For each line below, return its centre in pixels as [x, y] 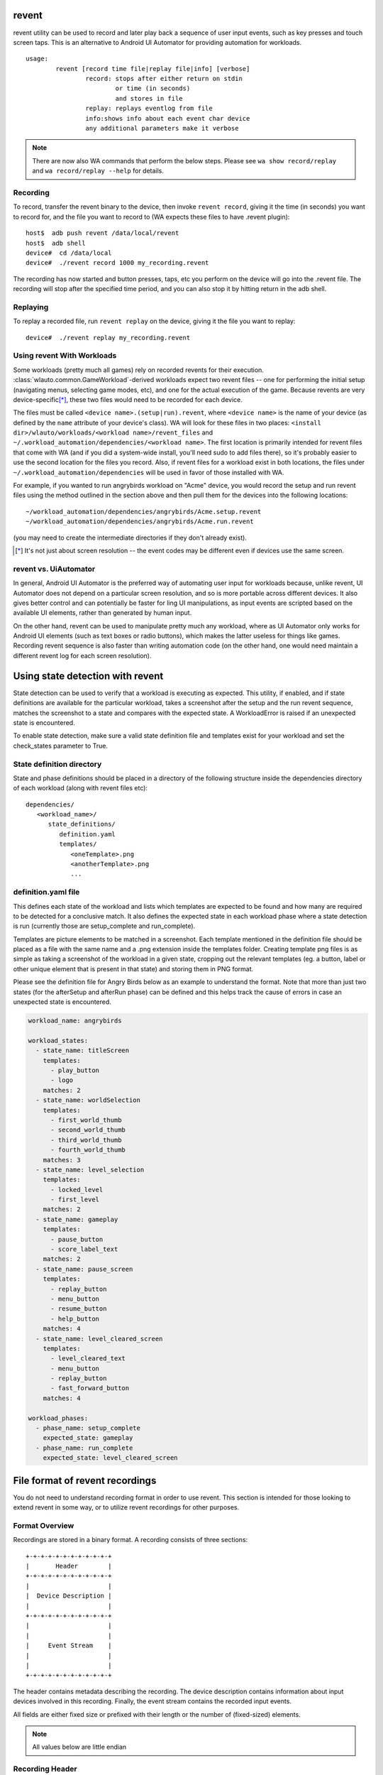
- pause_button [77, 1239]
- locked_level [77, 1190]
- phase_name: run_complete [84, 1448]
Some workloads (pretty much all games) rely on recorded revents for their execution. [138, 370]
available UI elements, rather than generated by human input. [102, 613]
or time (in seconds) [153, 88]
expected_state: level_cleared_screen [110, 1458]
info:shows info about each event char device [168, 118]
